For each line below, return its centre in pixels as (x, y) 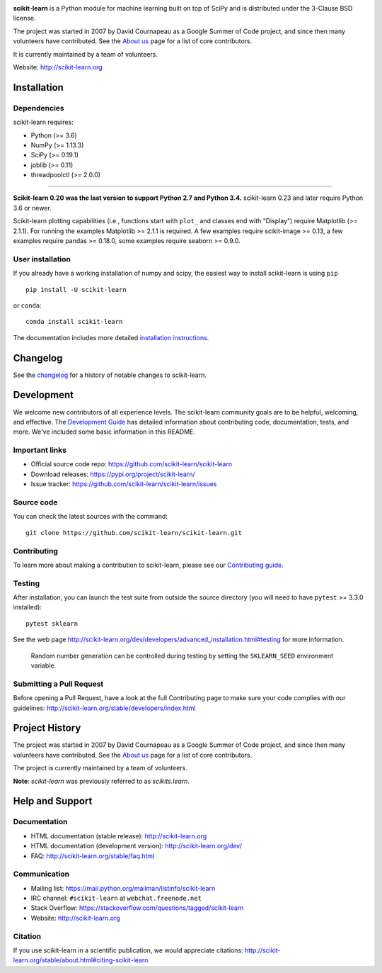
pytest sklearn (52, 623)
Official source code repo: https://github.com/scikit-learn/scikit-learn (132, 464)
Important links (40, 450)
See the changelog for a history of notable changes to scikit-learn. (110, 375)
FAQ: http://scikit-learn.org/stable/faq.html (93, 856)
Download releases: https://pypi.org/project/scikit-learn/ (113, 474)
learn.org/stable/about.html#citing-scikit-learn (81, 960)
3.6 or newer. (33, 208)
